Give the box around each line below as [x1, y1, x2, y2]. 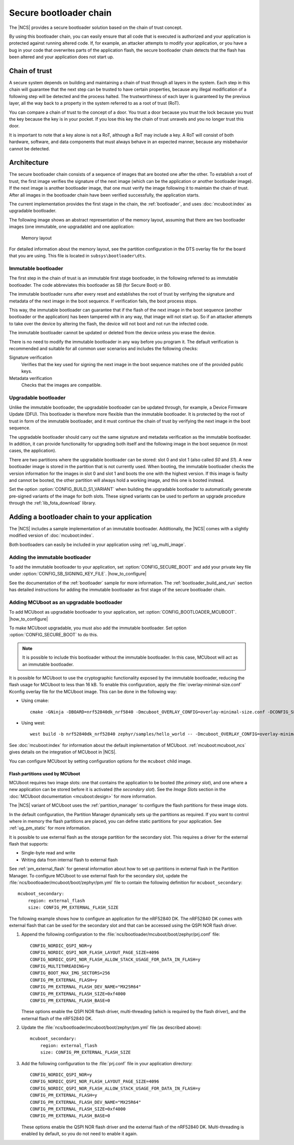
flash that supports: [9, 841, 49, 847]
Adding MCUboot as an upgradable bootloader [9, 598, 122, 605]
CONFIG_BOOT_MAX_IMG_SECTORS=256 [30, 971, 110, 976]
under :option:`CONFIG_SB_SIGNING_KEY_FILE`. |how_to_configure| [9, 571, 147, 577]
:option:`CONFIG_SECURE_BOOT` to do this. [9, 632, 98, 638]
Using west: [21, 720, 46, 725]
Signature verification [9, 354, 52, 360]
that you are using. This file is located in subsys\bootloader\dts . [9, 253, 147, 259]
